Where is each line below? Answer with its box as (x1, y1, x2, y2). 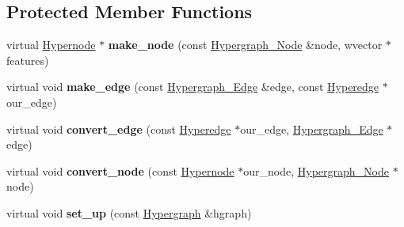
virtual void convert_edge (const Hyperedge (6, 120, 231, 137)
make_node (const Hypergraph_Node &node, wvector (108, 36, 383, 53)
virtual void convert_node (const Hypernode (6, 162, 234, 179)
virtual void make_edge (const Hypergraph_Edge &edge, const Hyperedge (6, 78, 379, 95)
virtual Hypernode (6, 36, 96, 53)
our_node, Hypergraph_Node (243, 162, 389, 179)
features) (6, 51, 49, 68)
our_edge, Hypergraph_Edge (240, 120, 383, 137)
